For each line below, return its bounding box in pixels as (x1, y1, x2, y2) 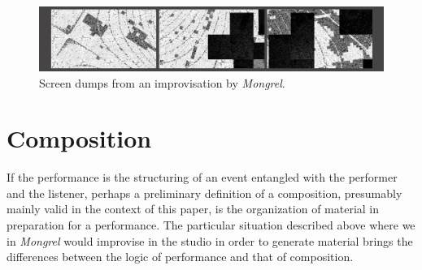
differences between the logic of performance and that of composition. (7, 248, 354, 265)
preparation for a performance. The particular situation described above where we (7, 216, 415, 233)
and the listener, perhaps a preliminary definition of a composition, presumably (7, 184, 402, 201)
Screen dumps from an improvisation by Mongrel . (39, 74, 285, 91)
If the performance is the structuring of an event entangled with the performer (7, 169, 398, 186)
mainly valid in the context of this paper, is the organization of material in (7, 200, 380, 217)
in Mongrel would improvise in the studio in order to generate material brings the (7, 232, 413, 249)
